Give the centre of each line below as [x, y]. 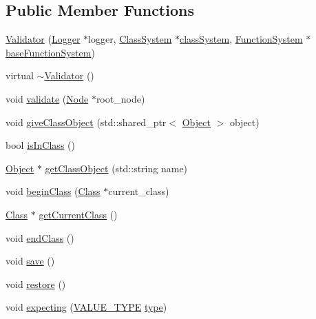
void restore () [36, 284]
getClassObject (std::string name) [116, 168]
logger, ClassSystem [130, 39]
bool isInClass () [40, 145]
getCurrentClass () [78, 214]
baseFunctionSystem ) [50, 52]
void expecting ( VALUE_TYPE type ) [86, 307]
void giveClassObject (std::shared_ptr [86, 122]
